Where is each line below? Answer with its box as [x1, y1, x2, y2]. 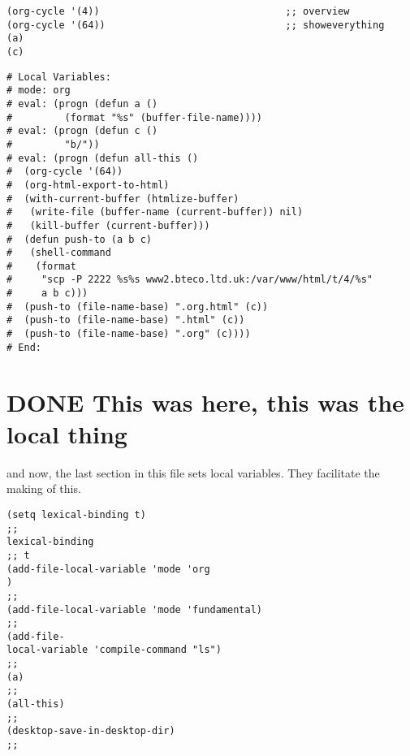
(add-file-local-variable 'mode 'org [6, 563, 210, 575]
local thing [6, 417, 127, 450]
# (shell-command [6, 247, 111, 259]
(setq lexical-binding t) [6, 508, 146, 521]
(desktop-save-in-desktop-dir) [6, 725, 175, 737]
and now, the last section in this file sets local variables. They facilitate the [6, 464, 380, 481]
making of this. [6, 480, 81, 497]
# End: [6, 341, 41, 353]
